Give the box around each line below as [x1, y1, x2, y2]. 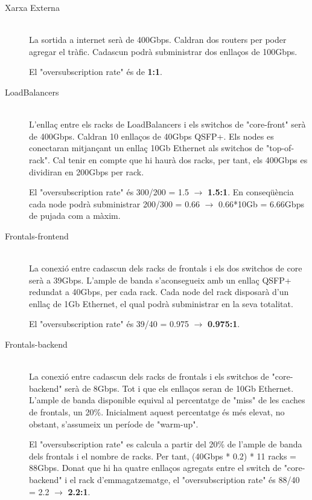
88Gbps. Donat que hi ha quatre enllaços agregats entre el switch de [29, 461, 281, 474]
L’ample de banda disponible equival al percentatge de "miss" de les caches [29, 394, 305, 406]
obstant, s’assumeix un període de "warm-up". [29, 417, 199, 430]
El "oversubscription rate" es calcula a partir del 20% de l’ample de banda [29, 438, 302, 450]
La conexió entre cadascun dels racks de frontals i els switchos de [29, 370, 269, 383]
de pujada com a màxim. [29, 209, 121, 222]
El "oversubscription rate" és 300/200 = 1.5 [29, 186, 189, 198]
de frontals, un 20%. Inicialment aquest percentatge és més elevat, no [29, 406, 285, 418]
